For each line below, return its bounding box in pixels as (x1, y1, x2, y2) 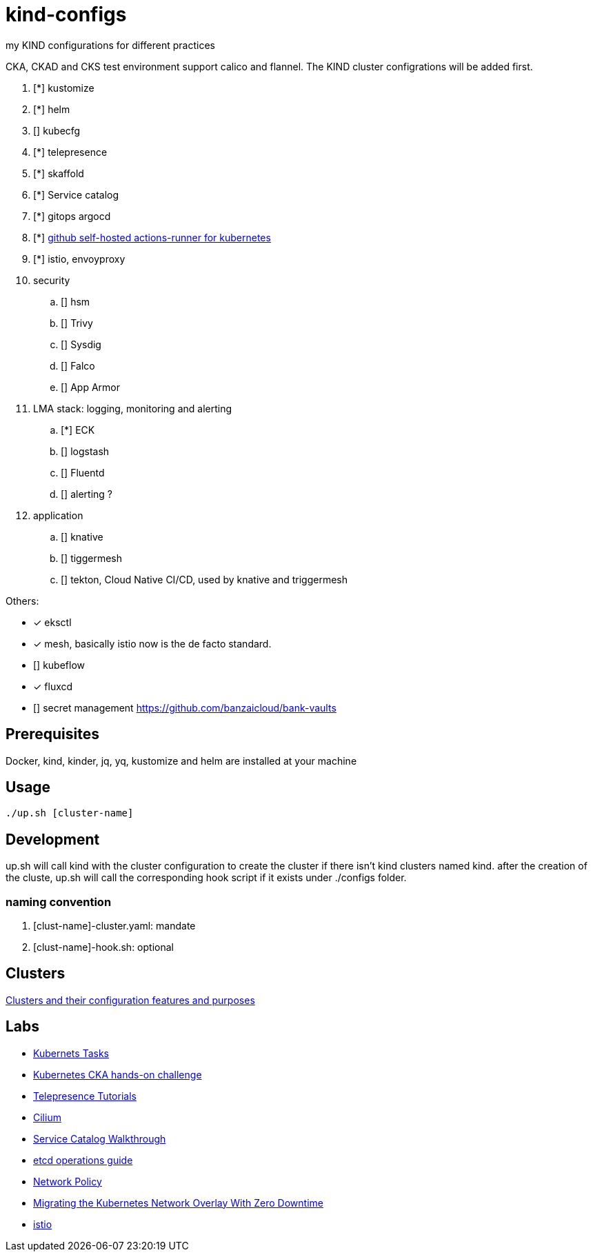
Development (6, 830, 100, 848)
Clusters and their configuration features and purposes (6, 994, 255, 1006)
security (33, 274, 70, 286)
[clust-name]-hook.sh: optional (33, 941, 174, 954)
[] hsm (61, 295, 90, 308)
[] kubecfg (33, 124, 81, 137)
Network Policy (33, 1175, 102, 1187)
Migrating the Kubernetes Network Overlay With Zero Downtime (33, 1196, 323, 1209)
